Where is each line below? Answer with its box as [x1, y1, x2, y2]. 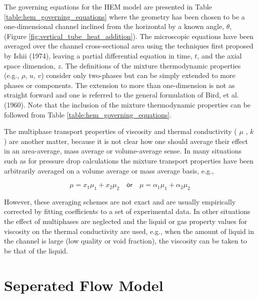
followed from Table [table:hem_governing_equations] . [4, 109, 172, 119]
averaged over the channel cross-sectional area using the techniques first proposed [4, 40, 253, 51]
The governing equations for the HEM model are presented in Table [4, 1, 212, 11]
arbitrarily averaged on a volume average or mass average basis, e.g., [4, 165, 214, 175]
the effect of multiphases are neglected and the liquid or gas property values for [4, 216, 247, 226]
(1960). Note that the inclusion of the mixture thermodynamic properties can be [4, 99, 251, 109]
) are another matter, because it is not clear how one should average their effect [4, 135, 248, 146]
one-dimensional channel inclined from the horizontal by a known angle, [4, 21, 224, 31]
